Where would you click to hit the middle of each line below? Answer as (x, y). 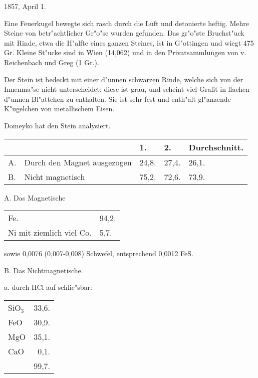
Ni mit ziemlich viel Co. (50, 233)
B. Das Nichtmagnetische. (44, 270)
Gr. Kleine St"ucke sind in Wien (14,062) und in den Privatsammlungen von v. (125, 52)
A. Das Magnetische (35, 197)
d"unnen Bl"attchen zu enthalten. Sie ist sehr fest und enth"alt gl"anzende (117, 99)
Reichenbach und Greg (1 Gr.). (52, 62)
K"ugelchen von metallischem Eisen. (59, 109)
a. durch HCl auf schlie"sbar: (48, 287)
